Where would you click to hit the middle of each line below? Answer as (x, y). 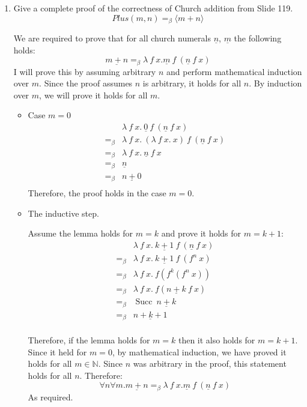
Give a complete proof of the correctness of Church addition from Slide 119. (153, 8)
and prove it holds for (201, 233)
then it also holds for (217, 340)
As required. (50, 396)
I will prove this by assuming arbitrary (85, 71)
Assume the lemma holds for (81, 233)
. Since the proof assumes (86, 83)
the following (258, 38)
